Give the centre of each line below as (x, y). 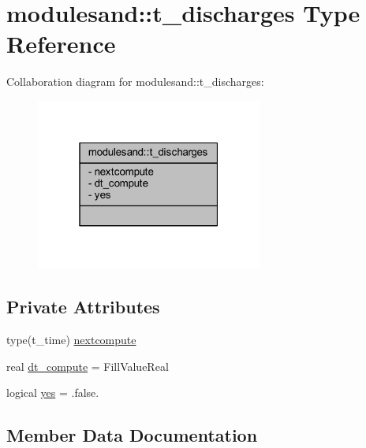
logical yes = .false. (53, 392)
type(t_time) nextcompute (71, 340)
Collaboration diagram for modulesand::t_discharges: (135, 81)
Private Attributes (83, 307)
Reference (61, 44)
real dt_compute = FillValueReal (88, 366)
